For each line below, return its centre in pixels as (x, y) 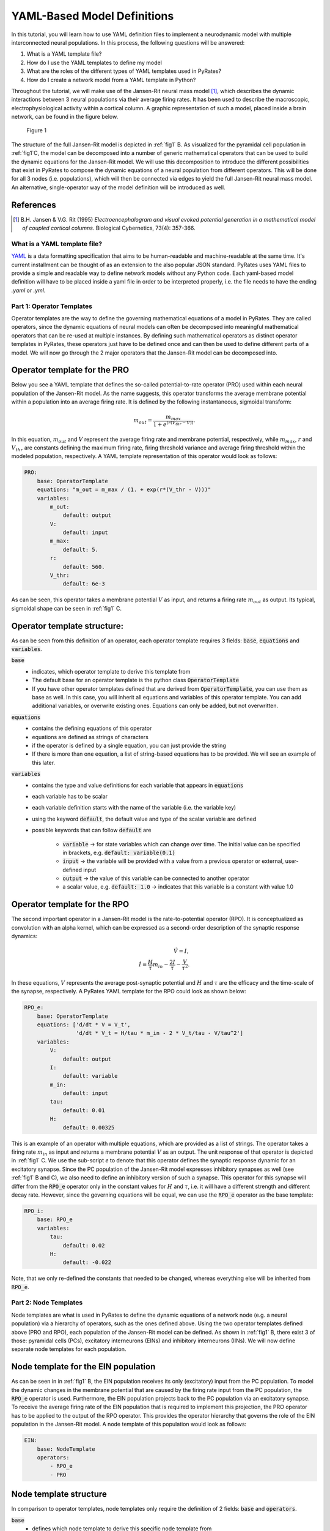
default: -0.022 (87, 1262)
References (34, 205)
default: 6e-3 (84, 584)
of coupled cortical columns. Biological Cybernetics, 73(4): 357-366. (109, 228)
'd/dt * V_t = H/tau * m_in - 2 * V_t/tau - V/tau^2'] (159, 1033)
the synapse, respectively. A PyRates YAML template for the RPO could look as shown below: (129, 991)
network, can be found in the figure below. (65, 117)
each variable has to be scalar (70, 796)
